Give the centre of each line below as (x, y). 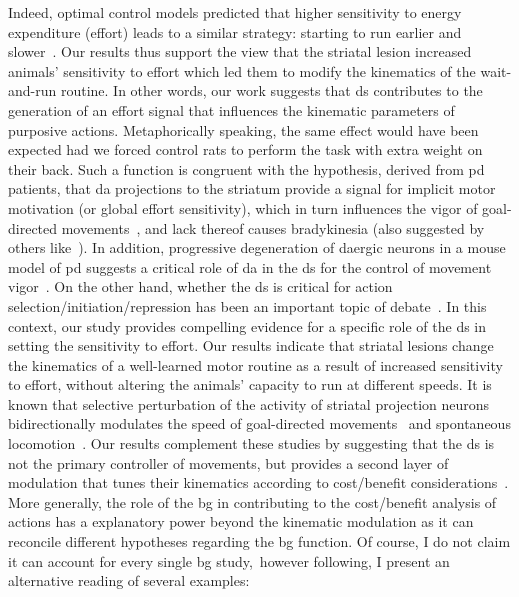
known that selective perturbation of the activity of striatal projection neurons (249, 403)
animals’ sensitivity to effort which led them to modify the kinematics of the (242, 70)
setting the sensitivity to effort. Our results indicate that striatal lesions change (251, 345)
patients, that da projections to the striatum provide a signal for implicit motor (252, 188)
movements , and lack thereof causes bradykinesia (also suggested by (273, 227)
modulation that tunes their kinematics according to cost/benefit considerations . (258, 482)
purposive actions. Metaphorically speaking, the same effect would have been (243, 129)
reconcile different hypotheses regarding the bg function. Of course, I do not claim (259, 541)
